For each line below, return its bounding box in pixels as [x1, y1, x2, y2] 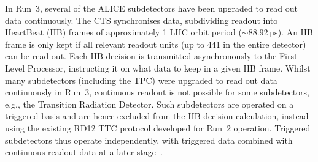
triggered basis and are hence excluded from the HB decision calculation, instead [5, 109, 309, 122]
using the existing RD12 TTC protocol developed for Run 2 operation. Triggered [5, 121, 311, 134]
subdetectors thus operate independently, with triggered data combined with [5, 133, 293, 146]
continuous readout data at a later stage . [5, 145, 163, 158]
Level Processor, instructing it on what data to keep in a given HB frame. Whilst [5, 61, 311, 74]
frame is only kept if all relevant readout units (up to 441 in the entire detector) [5, 37, 306, 50]
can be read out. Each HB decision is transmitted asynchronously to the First [5, 50, 298, 62]
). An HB [277, 26, 313, 39]
